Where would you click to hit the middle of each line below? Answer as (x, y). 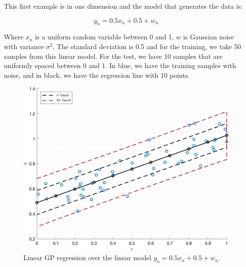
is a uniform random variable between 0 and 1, (105, 37)
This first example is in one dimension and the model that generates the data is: (123, 6)
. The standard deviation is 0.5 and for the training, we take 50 (147, 46)
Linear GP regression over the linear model (87, 258)
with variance (24, 46)
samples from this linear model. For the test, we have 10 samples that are (113, 56)
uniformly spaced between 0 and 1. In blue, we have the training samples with (120, 65)
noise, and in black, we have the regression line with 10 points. (97, 75)
